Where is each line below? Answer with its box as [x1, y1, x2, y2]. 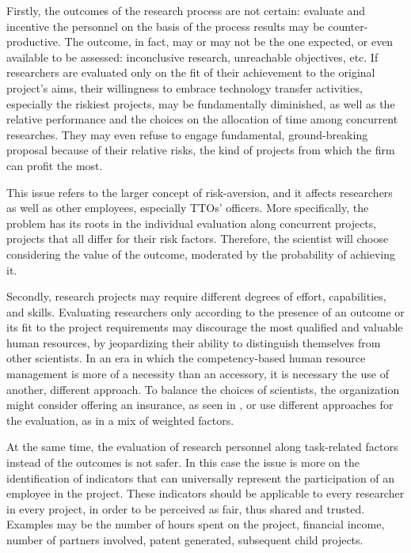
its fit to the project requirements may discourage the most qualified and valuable [6, 319, 403, 335]
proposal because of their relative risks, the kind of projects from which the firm [6, 142, 395, 158]
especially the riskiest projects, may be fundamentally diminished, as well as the [6, 95, 395, 112]
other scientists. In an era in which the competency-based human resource [6, 350, 366, 366]
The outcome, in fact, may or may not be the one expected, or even [64, 33, 394, 50]
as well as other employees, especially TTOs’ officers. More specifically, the [6, 199, 369, 216]
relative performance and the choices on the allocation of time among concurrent [6, 111, 398, 127]
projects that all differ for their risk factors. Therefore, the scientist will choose [6, 230, 389, 247]
